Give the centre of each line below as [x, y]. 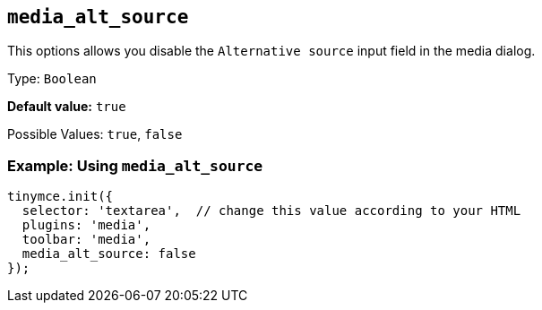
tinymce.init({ [60, 197]
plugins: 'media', [86, 225]
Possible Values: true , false [95, 134]
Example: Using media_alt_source [135, 165]
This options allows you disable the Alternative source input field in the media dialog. [271, 51]
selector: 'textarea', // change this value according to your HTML [271, 211]
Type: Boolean [52, 79]
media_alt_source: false [109, 254]
